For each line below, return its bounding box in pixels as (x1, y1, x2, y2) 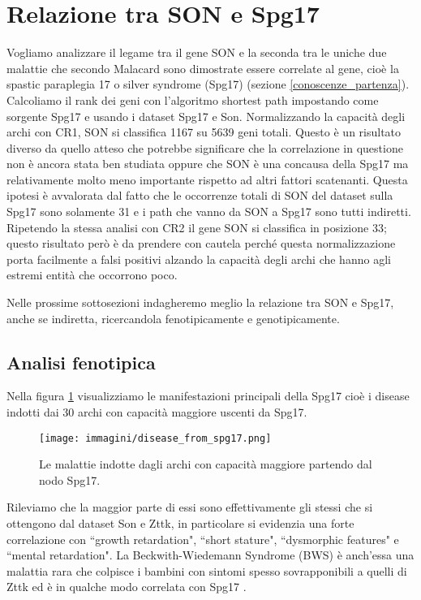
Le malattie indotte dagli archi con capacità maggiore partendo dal (39, 455, 372, 473)
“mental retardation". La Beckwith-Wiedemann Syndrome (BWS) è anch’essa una (6, 546, 415, 563)
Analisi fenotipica (6, 349, 156, 374)
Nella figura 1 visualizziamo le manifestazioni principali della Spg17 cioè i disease (6, 387, 410, 404)
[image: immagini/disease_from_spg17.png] (39, 432, 272, 444)
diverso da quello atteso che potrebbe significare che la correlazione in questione (6, 139, 403, 156)
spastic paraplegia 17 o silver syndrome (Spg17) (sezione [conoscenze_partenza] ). (6, 76, 410, 93)
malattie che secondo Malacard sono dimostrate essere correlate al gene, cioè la (6, 59, 399, 76)
